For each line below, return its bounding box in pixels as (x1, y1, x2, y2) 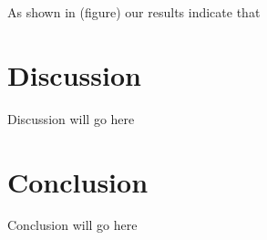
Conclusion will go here (7, 215, 138, 235)
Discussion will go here (7, 109, 135, 128)
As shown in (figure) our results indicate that (7, 3, 261, 21)
